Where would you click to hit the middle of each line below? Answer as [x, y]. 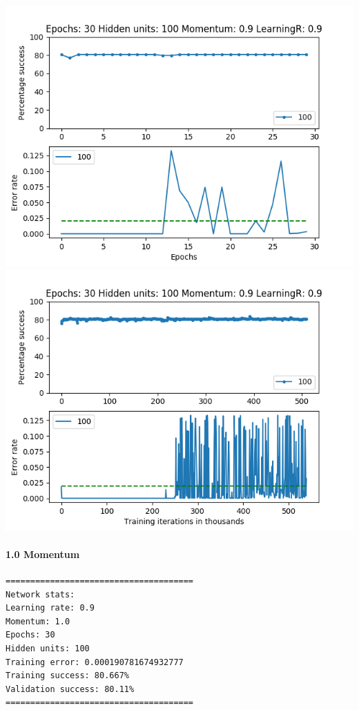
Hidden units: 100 [48, 648]
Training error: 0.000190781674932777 [95, 662]
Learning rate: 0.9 [50, 608]
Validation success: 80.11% [70, 689]
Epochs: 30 [30, 635]
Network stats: [40, 594]
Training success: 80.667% [67, 676]
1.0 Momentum [43, 554]
